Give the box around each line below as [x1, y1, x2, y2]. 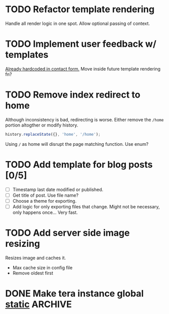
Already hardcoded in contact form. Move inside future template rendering [5, 66, 161, 72]
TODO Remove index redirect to [5, 89, 141, 101]
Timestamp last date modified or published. [12, 186, 104, 193]
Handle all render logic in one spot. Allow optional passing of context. [5, 20, 150, 26]
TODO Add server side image [5, 227, 130, 239]
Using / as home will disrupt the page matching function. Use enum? [5, 141, 149, 147]
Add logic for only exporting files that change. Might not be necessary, [12, 203, 160, 209]
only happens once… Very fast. [12, 209, 78, 215]
